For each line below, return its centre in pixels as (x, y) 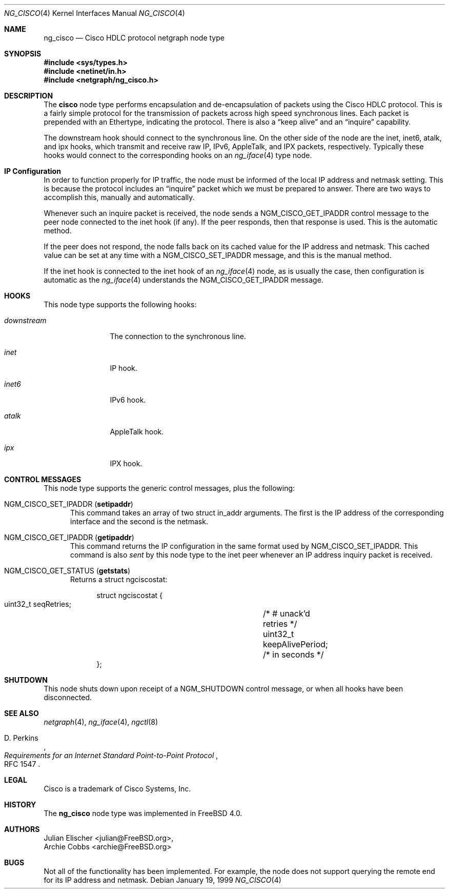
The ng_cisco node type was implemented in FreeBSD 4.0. (143, 813)
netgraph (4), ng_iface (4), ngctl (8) (101, 722)
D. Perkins (21, 738)
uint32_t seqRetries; (38, 604)
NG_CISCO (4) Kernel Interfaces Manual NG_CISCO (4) (95, 13)
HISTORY (20, 805)
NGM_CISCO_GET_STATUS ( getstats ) (67, 571)
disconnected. (68, 697)
